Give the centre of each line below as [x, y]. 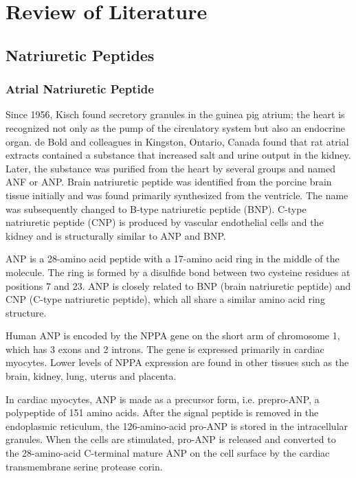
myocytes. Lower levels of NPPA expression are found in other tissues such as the [177, 362]
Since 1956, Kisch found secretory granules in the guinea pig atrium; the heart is [175, 114]
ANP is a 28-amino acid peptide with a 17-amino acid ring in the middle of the [173, 259]
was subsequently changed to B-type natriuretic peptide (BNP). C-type [156, 208]
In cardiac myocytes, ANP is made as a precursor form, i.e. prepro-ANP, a [163, 399]
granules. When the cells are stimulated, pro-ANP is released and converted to [171, 439]
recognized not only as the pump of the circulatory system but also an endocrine [175, 127]
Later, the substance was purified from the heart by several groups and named [170, 168]
